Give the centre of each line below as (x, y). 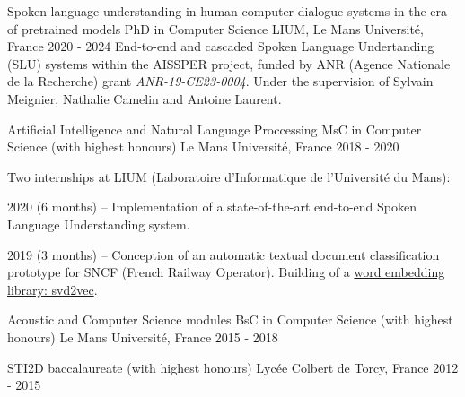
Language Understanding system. (99, 224)
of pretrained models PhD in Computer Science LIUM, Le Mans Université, (215, 28)
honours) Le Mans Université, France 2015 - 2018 (143, 337)
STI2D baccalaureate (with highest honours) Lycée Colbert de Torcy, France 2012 (233, 367)
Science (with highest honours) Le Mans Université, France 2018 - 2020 (203, 147)
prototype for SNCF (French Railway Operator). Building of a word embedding (226, 272)
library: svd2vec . (53, 289)
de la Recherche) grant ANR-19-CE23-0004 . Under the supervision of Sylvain (220, 81)
